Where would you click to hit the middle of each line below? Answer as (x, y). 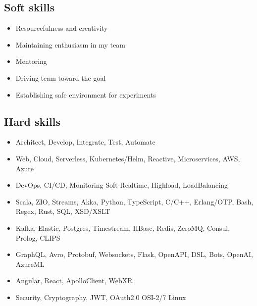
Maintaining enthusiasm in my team (70, 44)
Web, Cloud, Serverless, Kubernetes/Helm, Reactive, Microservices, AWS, (128, 158)
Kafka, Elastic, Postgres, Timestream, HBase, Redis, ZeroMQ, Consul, (123, 228)
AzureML (30, 264)
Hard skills (32, 121)
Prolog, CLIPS (38, 237)
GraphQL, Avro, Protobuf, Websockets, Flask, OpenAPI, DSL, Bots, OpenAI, (134, 254)
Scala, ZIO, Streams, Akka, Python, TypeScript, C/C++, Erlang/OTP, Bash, (134, 201)
